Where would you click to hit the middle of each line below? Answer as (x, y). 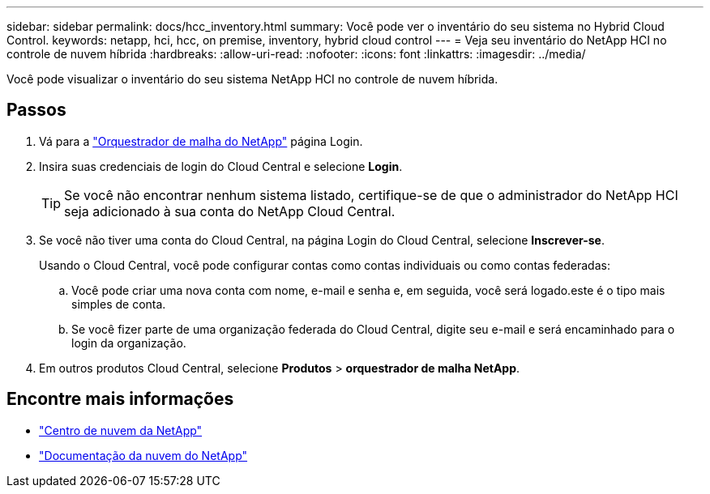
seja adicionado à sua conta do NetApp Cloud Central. (230, 211)
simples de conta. (119, 304)
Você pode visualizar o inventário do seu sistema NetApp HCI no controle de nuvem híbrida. (252, 79)
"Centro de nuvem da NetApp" (121, 430)
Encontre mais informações (120, 399)
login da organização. (129, 343)
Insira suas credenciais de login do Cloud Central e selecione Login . (221, 166)
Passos (36, 110)
